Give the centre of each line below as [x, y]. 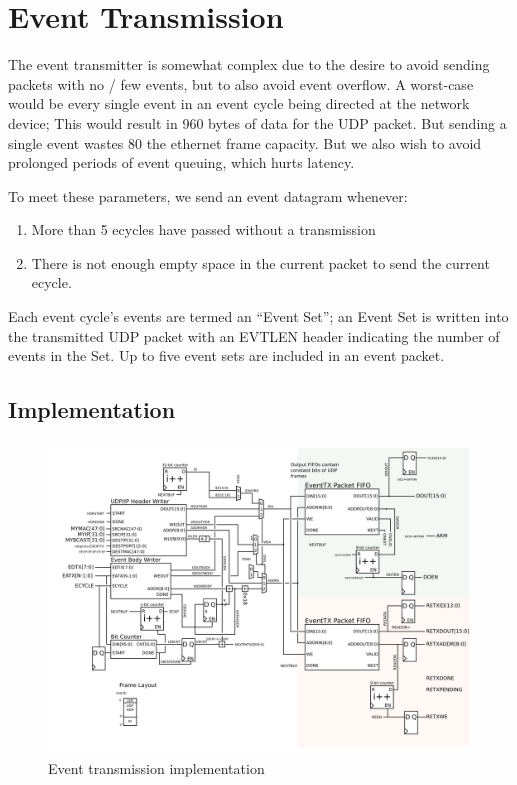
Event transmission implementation [156, 767]
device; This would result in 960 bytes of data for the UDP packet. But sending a [257, 122]
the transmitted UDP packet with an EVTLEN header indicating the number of [254, 335]
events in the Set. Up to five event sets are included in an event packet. [226, 355]
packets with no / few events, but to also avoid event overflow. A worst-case [241, 83]
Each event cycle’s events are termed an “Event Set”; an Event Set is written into [258, 316]
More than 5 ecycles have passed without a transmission [203, 229]
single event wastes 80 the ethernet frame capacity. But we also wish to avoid [245, 142]
